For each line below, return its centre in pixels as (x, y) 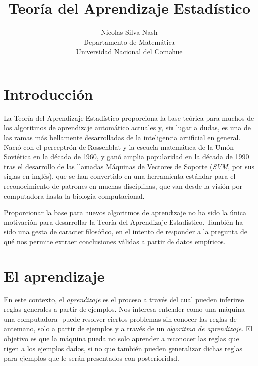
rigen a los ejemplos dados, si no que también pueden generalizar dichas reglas (123, 348)
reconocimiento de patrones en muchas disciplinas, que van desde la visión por (123, 186)
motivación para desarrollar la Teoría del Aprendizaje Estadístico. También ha (124, 222)
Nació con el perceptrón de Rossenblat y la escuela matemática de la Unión (119, 147)
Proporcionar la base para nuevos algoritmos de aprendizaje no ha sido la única (125, 212)
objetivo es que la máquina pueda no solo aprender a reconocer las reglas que (122, 338)
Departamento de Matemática (129, 41)
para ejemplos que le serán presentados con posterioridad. (92, 358)
